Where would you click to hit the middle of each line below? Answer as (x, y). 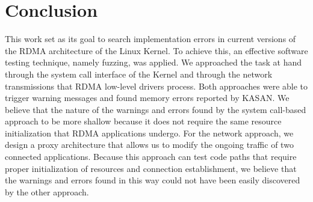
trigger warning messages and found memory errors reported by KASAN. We (147, 98)
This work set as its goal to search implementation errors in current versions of (150, 39)
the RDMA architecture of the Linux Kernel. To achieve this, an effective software (156, 50)
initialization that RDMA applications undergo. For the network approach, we (149, 133)
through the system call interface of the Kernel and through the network (139, 74)
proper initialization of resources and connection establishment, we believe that (151, 168)
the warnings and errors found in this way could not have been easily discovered (153, 180)
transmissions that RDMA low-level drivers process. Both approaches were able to (156, 86)
